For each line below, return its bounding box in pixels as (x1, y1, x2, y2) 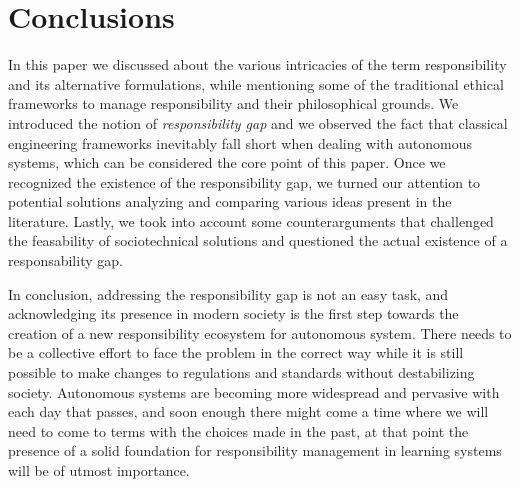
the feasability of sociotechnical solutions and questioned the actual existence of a (8, 230, 508, 251)
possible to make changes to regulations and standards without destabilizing (8, 362, 475, 383)
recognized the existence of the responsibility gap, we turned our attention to (8, 171, 481, 192)
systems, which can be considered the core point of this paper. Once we (8, 152, 446, 173)
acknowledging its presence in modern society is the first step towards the (8, 303, 459, 324)
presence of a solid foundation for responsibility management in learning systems (8, 440, 502, 461)
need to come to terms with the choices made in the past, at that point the (8, 420, 469, 441)
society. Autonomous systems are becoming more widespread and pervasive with (8, 381, 500, 402)
